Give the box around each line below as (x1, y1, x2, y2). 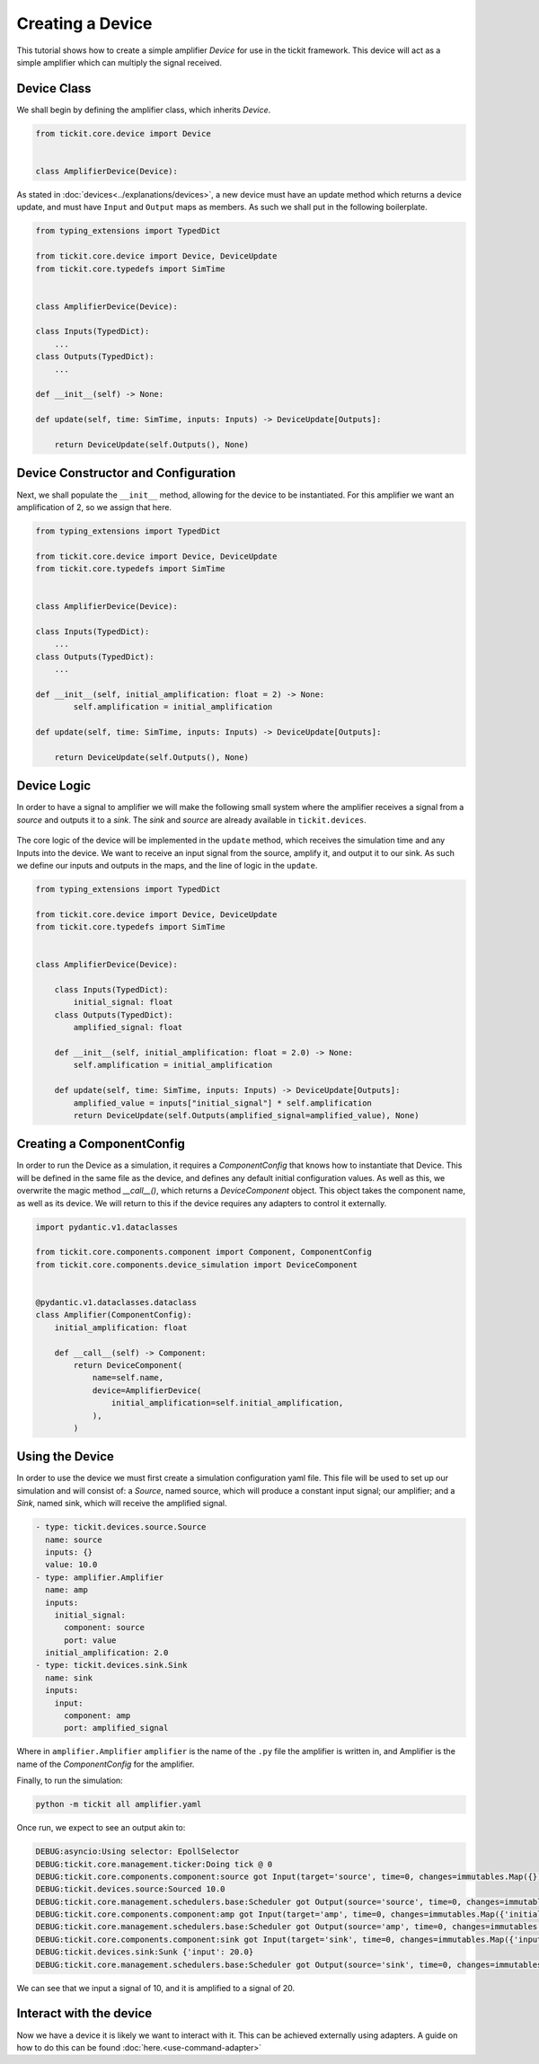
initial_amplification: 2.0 (45, 1648, 169, 1658)
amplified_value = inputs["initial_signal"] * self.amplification (73, 1098, 373, 1108)
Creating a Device (16, 13, 153, 33)
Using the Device (16, 1449, 114, 1464)
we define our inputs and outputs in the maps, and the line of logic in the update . (16, 860, 318, 870)
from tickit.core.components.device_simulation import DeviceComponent (35, 1259, 358, 1270)
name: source (45, 1534, 102, 1545)
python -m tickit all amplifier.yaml (35, 1799, 202, 1810)
